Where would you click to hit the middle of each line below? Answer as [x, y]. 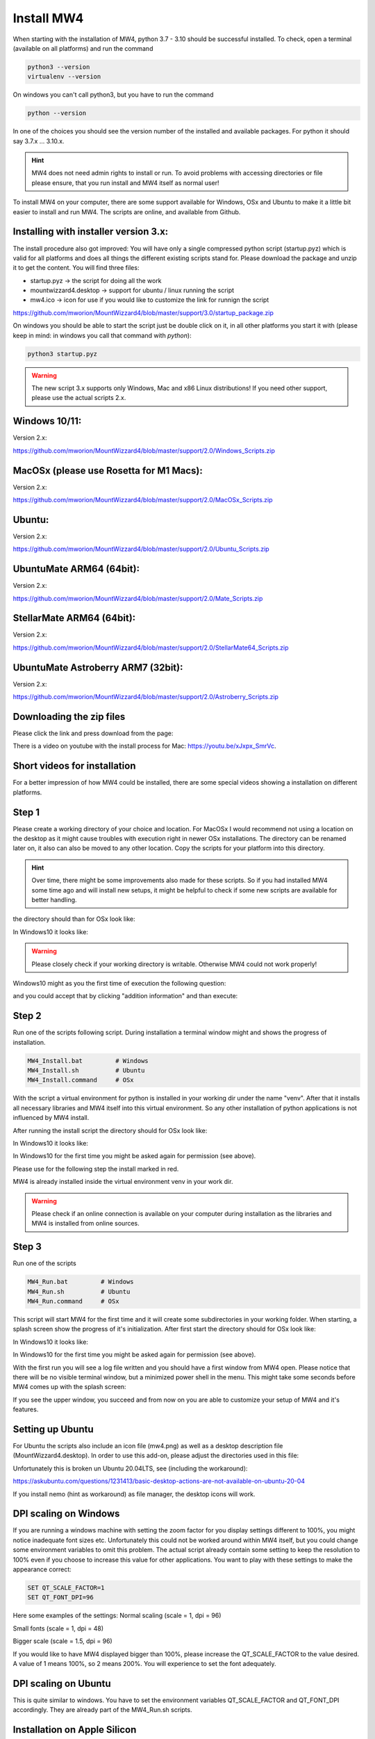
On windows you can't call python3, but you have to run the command [113, 95]
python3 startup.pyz [62, 354]
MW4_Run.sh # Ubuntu [79, 1291]
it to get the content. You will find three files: [76, 268]
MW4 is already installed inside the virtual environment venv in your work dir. [123, 1182]
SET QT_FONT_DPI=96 [60, 1597]
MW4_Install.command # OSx [81, 1080]
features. [26, 1409]
